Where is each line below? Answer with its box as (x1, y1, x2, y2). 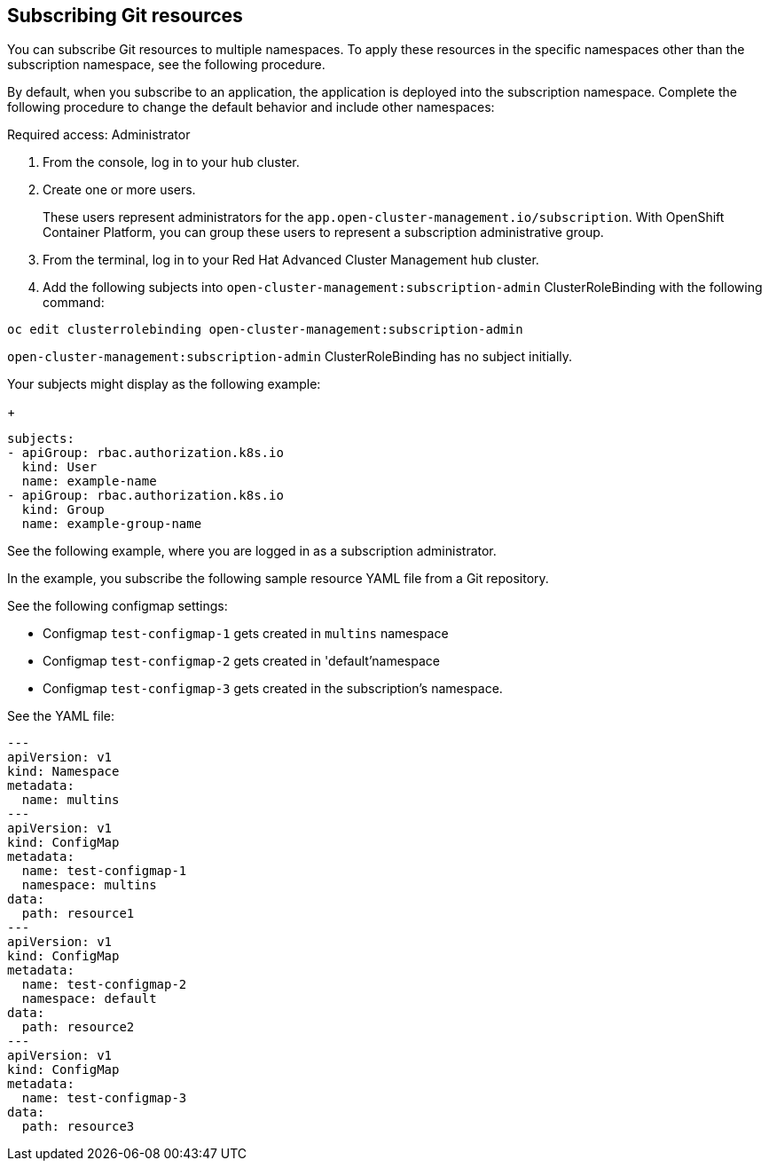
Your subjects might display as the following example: (7, 376, 321, 392)
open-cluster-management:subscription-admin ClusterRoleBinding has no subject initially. (7, 349, 573, 365)
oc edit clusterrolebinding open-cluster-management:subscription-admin (7, 322, 523, 337)
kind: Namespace (7, 764, 120, 779)
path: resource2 (21, 1020, 135, 1035)
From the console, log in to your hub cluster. (43, 154, 300, 170)
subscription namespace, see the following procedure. (7, 57, 326, 73)
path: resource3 (21, 1119, 135, 1134)
